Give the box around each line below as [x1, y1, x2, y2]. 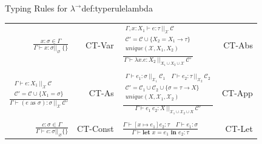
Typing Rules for [5, 2, 67, 14]
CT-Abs [223, 38, 253, 51]
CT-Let [225, 122, 253, 134]
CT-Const [77, 122, 114, 134]
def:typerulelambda [81, 2, 153, 14]
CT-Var [86, 38, 114, 51]
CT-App [221, 87, 253, 99]
